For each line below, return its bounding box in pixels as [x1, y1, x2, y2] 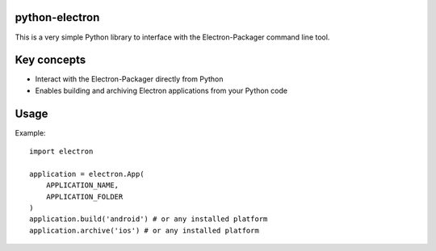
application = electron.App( [29, 169, 145, 178]
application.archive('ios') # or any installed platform [29, 226, 260, 235]
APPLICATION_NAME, [45, 181, 119, 190]
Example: [15, 128, 46, 137]
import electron [29, 147, 94, 157]
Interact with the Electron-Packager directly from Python [35, 74, 224, 84]
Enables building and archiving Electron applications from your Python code [35, 86, 288, 95]
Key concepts [15, 53, 86, 67]
